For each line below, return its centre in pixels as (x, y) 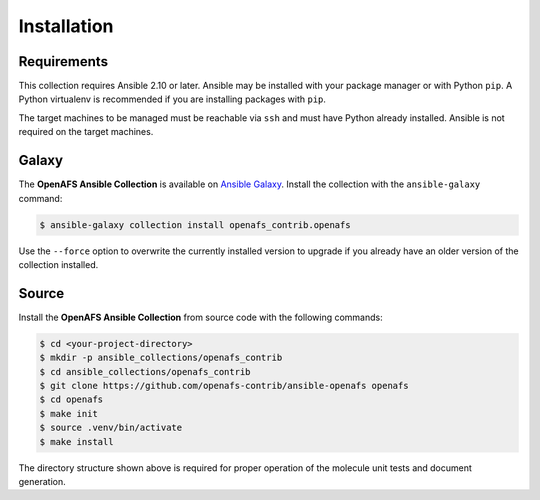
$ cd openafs (71, 399)
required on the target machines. (86, 132)
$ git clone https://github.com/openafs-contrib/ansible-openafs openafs (224, 385)
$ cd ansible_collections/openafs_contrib (145, 371)
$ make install (76, 441)
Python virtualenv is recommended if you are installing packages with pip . (172, 99)
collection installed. (58, 264)
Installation (66, 26)
